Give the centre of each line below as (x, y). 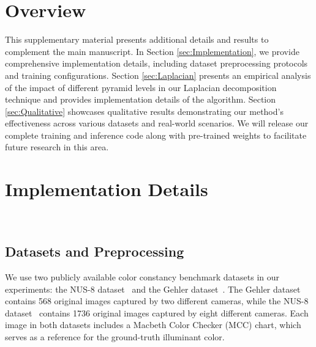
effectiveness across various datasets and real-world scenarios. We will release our (157, 123)
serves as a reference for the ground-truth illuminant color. (115, 336)
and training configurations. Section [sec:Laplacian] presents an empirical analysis (158, 75)
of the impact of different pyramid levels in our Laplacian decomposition (141, 87)
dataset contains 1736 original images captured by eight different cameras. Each (157, 312)
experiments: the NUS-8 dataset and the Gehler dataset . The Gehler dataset (153, 289)
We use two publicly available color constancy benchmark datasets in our (142, 276)
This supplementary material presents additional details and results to (137, 39)
